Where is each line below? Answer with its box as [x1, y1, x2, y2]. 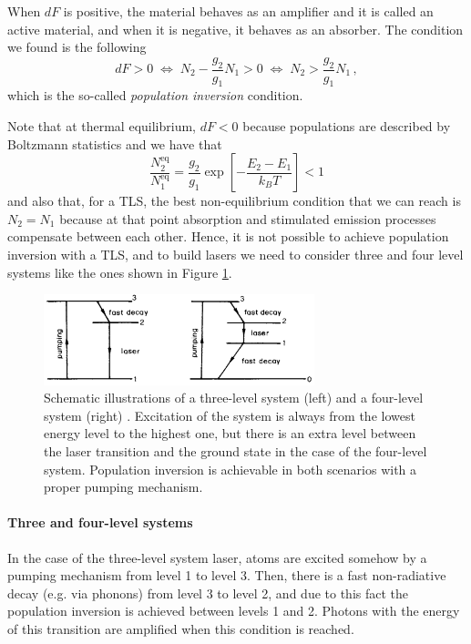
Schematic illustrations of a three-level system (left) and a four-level [44, 388, 424, 407]
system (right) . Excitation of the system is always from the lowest [44, 405, 415, 424]
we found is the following [7, 37, 147, 56]
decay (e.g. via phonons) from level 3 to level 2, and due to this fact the [7, 583, 409, 602]
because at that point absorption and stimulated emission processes [59, 209, 436, 228]
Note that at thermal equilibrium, [7, 117, 196, 135]
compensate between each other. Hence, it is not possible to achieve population [7, 227, 449, 246]
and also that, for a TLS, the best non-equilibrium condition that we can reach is [7, 191, 461, 210]
